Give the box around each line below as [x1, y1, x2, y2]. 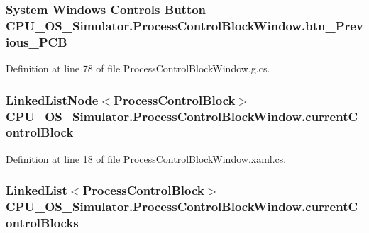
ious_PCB [6, 33, 67, 50]
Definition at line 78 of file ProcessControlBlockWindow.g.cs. [6, 61, 270, 76]
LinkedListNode [6, 91, 99, 108]
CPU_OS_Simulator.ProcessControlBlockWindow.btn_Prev [6, 16, 363, 34]
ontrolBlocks [6, 214, 79, 232]
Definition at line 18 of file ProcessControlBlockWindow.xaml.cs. [6, 151, 287, 166]
